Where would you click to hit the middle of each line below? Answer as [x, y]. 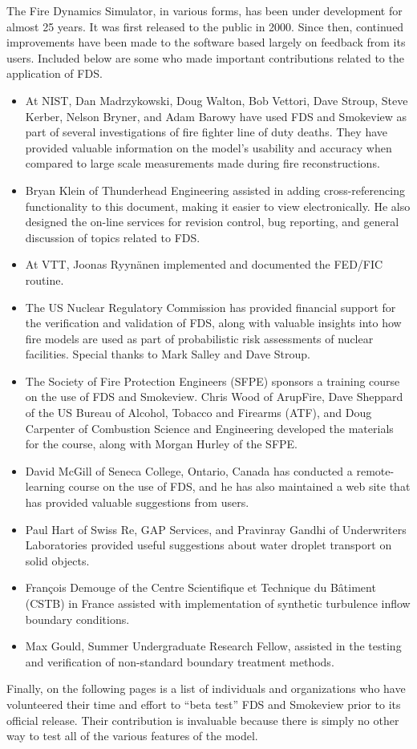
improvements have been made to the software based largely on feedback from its [206, 42]
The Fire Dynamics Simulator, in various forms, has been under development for [204, 10]
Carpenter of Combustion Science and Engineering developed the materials [209, 428]
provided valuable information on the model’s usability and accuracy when [208, 147]
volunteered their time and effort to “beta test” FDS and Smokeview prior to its [204, 704]
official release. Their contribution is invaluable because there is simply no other [203, 720]
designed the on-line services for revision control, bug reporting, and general [212, 222]
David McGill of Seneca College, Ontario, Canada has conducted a [189, 470]
